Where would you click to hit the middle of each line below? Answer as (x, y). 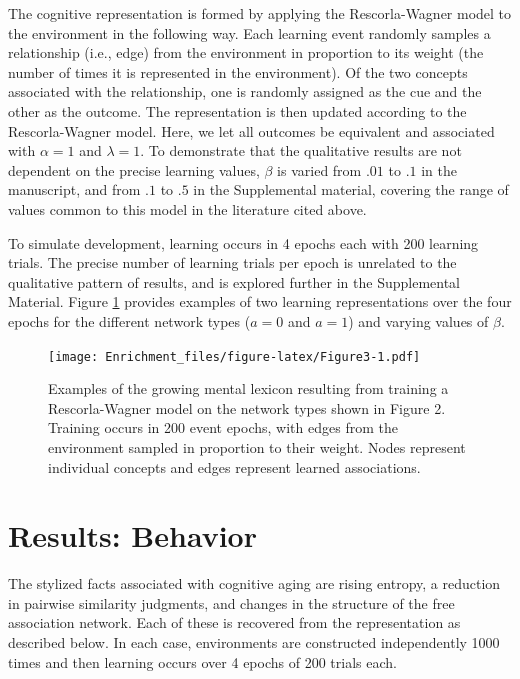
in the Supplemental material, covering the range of (351, 189)
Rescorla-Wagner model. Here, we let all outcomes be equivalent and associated (251, 130)
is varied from (319, 169)
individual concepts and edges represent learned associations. (234, 466)
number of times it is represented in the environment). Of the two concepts (238, 71)
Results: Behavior (132, 535)
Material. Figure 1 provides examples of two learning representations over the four (260, 301)
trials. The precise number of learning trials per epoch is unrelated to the (232, 262)
